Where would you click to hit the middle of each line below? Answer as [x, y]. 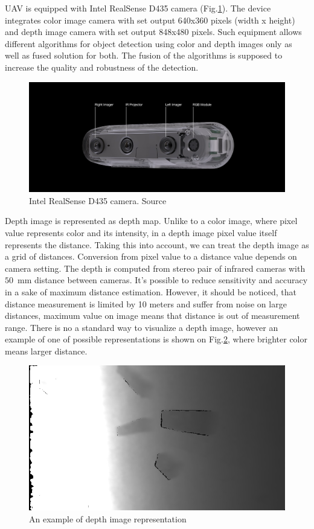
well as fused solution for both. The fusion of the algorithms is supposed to [144, 55]
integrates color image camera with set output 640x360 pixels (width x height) [150, 20]
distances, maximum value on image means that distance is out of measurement [152, 316]
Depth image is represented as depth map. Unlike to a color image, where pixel [151, 221]
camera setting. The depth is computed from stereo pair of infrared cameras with [155, 268]
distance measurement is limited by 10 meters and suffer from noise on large [146, 303]
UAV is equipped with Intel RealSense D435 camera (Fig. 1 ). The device [138, 8]
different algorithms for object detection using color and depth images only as [149, 43]
